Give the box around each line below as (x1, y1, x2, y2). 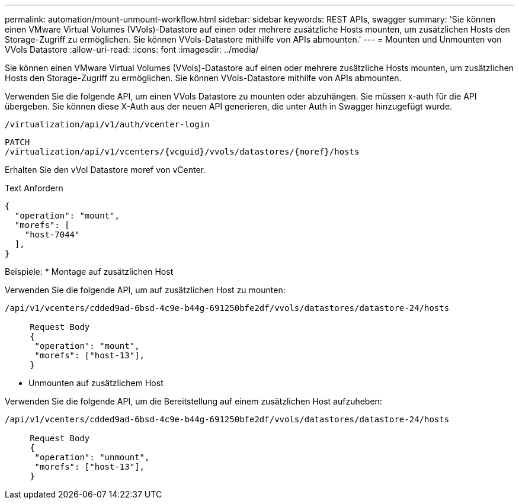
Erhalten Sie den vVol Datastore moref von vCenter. (5, 165, 206, 175)
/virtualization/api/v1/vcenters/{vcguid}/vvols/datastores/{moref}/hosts (5, 147, 360, 156)
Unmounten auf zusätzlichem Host (28, 378, 164, 388)
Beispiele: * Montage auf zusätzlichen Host (5, 267, 174, 277)
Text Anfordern (5, 183, 63, 193)
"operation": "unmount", (34, 452, 150, 462)
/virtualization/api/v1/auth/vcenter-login (5, 120, 210, 129)
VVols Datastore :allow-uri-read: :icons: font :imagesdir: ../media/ (5, 44, 259, 54)
